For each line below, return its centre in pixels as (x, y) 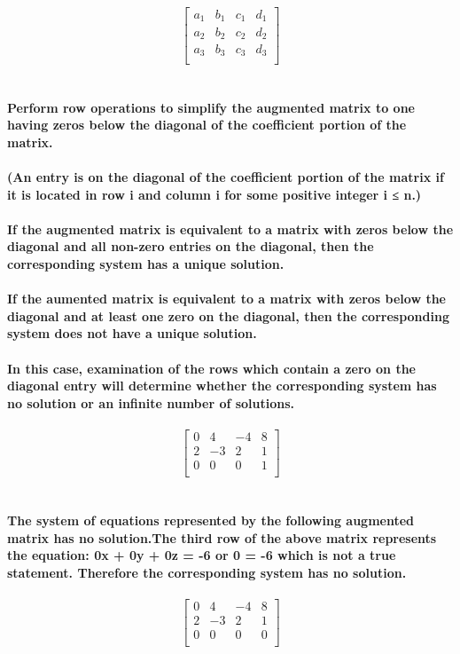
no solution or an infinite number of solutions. (151, 402)
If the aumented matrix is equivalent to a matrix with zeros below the (226, 299)
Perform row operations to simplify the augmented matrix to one (211, 107)
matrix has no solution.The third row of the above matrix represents (222, 537)
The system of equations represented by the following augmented (211, 520)
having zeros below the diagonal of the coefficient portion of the (207, 125)
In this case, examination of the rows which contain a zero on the (211, 368)
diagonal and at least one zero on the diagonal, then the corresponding (228, 315)
